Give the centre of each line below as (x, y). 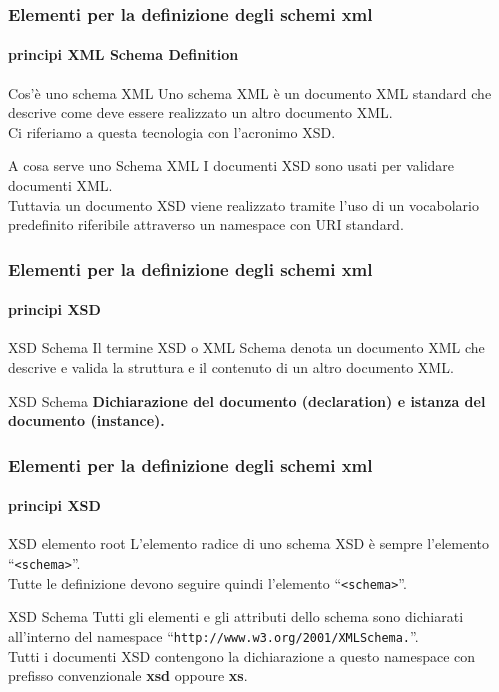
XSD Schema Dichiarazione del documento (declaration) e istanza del (247, 400)
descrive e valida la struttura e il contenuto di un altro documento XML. (231, 367)
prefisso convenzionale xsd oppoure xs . (128, 675)
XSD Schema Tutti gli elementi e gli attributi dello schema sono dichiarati (236, 616)
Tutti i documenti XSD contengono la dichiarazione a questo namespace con (242, 655)
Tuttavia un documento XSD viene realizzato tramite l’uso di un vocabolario (243, 204)
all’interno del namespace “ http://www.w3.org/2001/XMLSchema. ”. (213, 635)
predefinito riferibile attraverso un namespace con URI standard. (206, 224)
